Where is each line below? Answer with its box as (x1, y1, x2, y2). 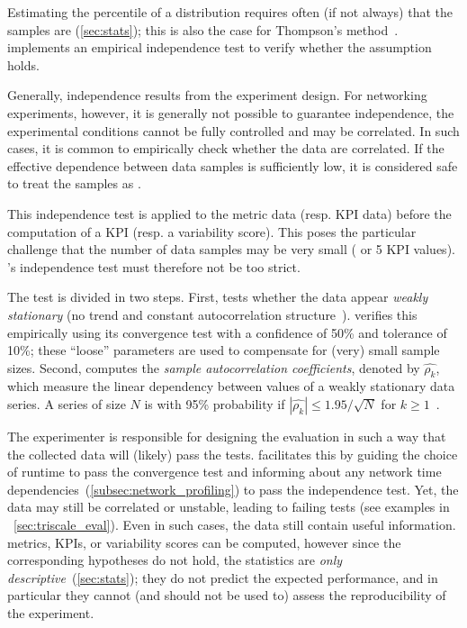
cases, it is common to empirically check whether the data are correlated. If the (7, 139, 445, 158)
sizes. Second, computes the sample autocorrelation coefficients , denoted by (7, 358, 420, 377)
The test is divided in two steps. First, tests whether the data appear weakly (7, 287, 428, 306)
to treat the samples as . (7, 174, 141, 193)
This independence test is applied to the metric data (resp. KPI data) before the (7, 204, 452, 223)
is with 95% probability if (144, 395, 285, 414)
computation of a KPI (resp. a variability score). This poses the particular (7, 222, 417, 241)
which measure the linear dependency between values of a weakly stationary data (7, 377, 455, 396)
